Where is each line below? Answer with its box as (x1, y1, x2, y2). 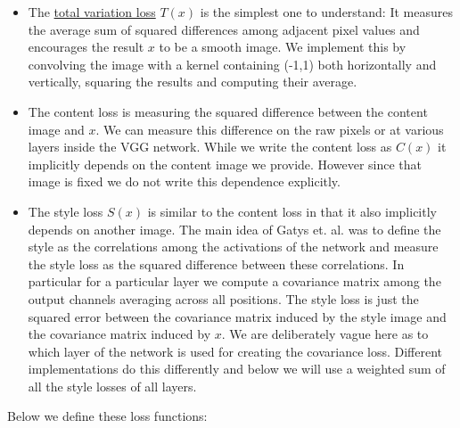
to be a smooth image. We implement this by (159, 37, 407, 56)
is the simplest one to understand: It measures (200, 3, 453, 21)
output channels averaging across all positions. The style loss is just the (28, 289, 419, 308)
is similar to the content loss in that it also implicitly (147, 202, 437, 220)
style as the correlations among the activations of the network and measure (28, 237, 439, 256)
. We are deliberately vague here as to (221, 325, 429, 343)
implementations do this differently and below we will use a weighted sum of (28, 359, 446, 378)
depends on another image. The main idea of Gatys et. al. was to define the (28, 219, 441, 238)
